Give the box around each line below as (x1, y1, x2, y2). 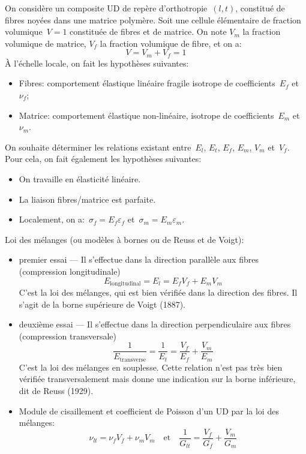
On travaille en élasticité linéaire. (19, 172, 141, 185)
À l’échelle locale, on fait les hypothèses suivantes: (5, 56, 189, 69)
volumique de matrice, (5, 37, 86, 49)
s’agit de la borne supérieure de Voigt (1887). (19, 297, 185, 310)
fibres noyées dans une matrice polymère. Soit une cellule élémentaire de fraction (5, 13, 301, 26)
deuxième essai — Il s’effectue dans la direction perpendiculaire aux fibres (19, 318, 291, 330)
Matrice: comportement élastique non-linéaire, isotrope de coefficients (19, 109, 274, 121)
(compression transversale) (19, 329, 116, 342)
